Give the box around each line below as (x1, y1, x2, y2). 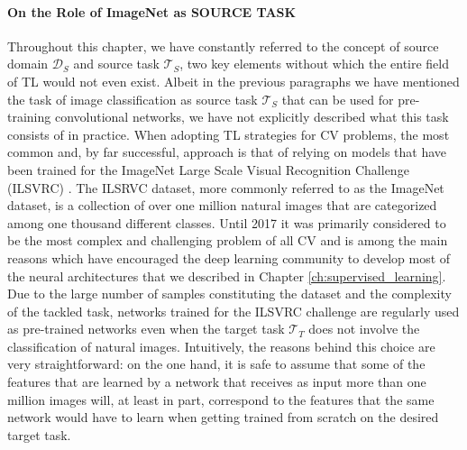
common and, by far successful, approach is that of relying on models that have (7, 142, 447, 161)
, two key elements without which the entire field (179, 54, 450, 73)
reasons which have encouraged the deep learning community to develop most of (7, 248, 451, 267)
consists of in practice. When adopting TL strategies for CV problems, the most (7, 124, 450, 143)
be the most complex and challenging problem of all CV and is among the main (7, 231, 448, 250)
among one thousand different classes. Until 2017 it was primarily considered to (7, 213, 446, 232)
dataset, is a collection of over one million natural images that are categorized (7, 196, 437, 215)
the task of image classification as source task (7, 89, 258, 108)
